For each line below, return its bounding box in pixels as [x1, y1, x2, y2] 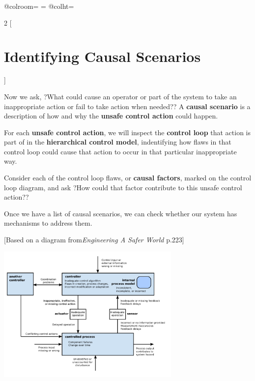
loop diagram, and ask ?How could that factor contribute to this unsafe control [4, 182, 242, 192]
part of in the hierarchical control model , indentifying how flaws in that [4, 137, 231, 147]
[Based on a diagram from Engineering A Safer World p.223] [4, 234, 184, 245]
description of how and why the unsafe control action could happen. [4, 111, 218, 121]
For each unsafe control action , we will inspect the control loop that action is [4, 127, 251, 137]
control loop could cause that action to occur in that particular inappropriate [4, 146, 237, 156]
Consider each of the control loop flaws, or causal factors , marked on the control [4, 173, 252, 183]
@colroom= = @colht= [4, 1, 74, 11]
